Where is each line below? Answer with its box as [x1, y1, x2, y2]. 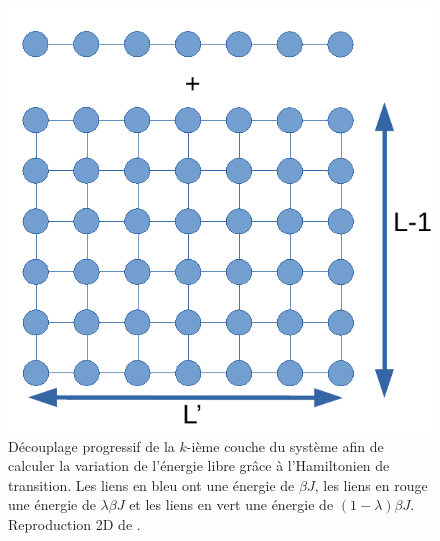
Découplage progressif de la [8, 435, 175, 456]
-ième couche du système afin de [186, 435, 384, 456]
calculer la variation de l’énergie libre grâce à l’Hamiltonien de [8, 455, 390, 476]
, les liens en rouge [314, 474, 428, 495]
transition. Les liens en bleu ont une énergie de [8, 474, 295, 495]
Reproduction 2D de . [8, 513, 141, 534]
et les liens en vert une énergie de [129, 494, 334, 515]
